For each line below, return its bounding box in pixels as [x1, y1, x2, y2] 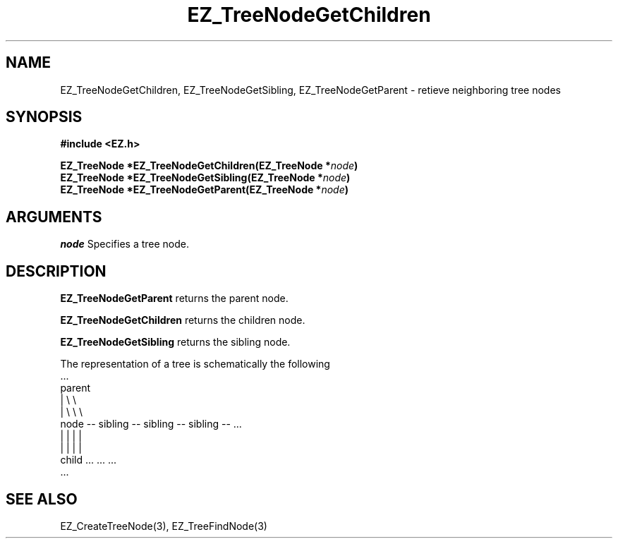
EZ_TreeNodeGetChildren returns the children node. [60, 314, 305, 327]
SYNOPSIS [6, 108, 83, 126]
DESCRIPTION [6, 262, 107, 280]
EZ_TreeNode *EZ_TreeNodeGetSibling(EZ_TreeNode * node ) [60, 171, 351, 184]
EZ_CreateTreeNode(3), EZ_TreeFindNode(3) [60, 519, 267, 532]
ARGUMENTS [6, 207, 102, 226]
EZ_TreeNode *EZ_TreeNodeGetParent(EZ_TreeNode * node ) [60, 183, 349, 196]
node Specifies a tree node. [60, 238, 190, 250]
